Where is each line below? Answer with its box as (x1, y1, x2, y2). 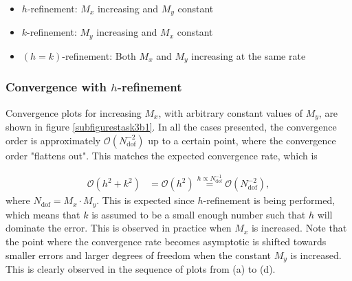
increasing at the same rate (191, 48, 306, 63)
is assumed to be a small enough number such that (91, 207, 306, 221)
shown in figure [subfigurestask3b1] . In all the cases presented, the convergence (5, 120, 337, 134)
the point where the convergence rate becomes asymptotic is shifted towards (5, 234, 327, 249)
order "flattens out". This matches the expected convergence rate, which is (5, 148, 318, 162)
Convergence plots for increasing (5, 105, 142, 120)
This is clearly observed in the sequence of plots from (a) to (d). (5, 262, 276, 276)
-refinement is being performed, (203, 193, 335, 207)
